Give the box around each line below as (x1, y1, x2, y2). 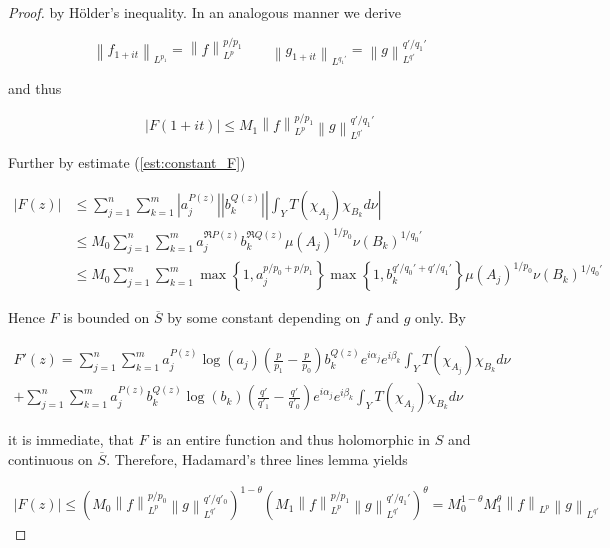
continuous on (8, 448, 93, 469)
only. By (415, 307, 466, 328)
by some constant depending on (167, 307, 361, 328)
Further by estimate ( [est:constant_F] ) (8, 152, 246, 173)
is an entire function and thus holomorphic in (152, 429, 430, 450)
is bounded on (63, 307, 150, 328)
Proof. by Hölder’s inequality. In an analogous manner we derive (8, 2, 402, 22)
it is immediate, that (8, 429, 135, 450)
